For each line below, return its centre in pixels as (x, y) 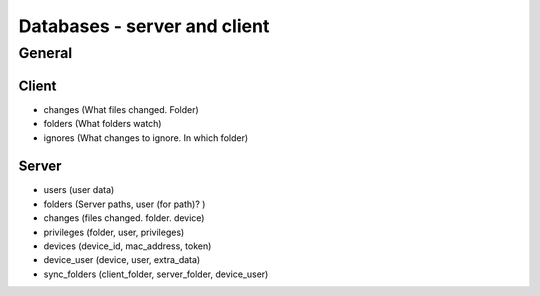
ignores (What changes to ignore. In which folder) (146, 137)
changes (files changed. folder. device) (124, 218)
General (45, 53)
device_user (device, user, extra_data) (122, 260)
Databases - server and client (144, 26)
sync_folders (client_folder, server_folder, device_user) (156, 274)
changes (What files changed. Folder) (121, 109)
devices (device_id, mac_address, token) (127, 246)
